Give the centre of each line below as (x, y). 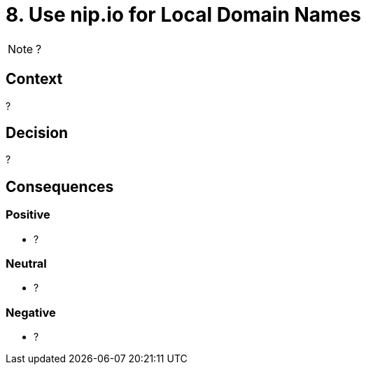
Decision (37, 133)
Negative (31, 312)
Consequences (60, 186)
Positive (28, 215)
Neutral (26, 264)
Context (34, 79)
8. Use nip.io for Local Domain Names (183, 15)
